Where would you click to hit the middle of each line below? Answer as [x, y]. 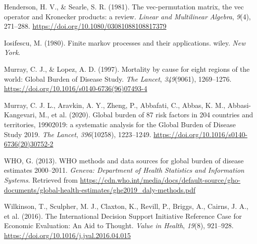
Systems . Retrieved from [41, 179]
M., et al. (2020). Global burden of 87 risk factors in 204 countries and [146, 115]
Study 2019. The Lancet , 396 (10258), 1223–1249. [78, 134]
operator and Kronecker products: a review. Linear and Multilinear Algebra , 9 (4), [128, 16]
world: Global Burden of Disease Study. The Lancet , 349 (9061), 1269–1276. [118, 78]
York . [12, 52]
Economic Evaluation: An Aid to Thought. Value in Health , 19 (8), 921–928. [119, 225]
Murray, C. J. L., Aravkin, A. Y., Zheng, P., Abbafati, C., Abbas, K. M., [115, 105]
